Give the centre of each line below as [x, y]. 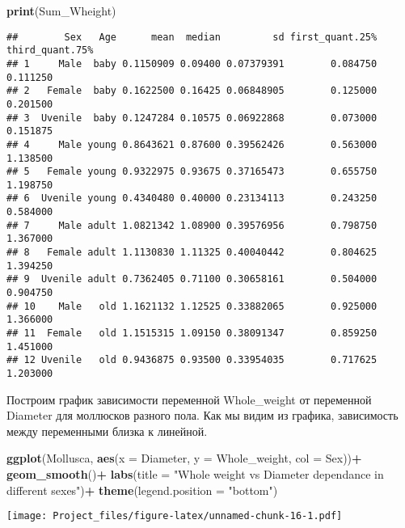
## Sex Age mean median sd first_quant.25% [192, 37]
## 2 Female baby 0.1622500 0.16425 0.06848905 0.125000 [192, 91]
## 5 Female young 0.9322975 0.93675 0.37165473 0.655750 [192, 172]
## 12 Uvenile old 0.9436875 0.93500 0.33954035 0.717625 [192, 360]
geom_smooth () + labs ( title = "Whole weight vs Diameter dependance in [195, 474]
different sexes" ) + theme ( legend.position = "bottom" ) [142, 490]
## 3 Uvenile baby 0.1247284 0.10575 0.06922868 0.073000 [192, 118]
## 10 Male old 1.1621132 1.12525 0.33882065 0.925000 [192, 306]
